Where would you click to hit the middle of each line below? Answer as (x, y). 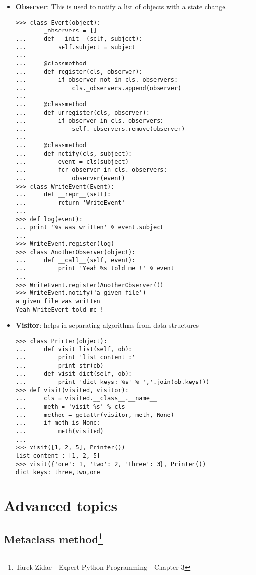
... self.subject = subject (76, 47)
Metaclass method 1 (54, 537)
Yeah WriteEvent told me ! (60, 309)
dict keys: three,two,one (58, 472)
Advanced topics (61, 505)
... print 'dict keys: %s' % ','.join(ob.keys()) (112, 382)
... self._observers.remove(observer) (100, 129)
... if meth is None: (58, 423)
